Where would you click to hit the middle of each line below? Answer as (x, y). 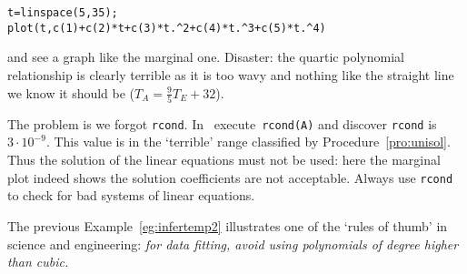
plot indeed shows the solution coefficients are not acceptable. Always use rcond (230, 177)
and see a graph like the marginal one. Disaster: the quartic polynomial (206, 57)
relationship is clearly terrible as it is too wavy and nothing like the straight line (231, 74)
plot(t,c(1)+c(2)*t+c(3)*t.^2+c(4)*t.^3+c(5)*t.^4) (167, 28)
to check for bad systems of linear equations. (131, 195)
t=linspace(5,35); (63, 13)
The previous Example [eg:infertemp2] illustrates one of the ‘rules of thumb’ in (228, 225)
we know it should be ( (71, 92)
